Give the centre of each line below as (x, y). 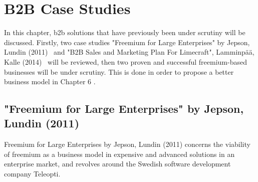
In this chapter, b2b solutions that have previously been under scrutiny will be (125, 32)
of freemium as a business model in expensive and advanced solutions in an (119, 154)
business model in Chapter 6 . (50, 81)
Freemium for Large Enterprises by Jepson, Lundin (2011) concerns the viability (127, 144)
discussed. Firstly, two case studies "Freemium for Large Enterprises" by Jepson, (127, 42)
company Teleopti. (32, 174)
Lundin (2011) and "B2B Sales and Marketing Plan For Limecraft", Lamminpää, (129, 52)
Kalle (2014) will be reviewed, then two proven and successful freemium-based (125, 61)
